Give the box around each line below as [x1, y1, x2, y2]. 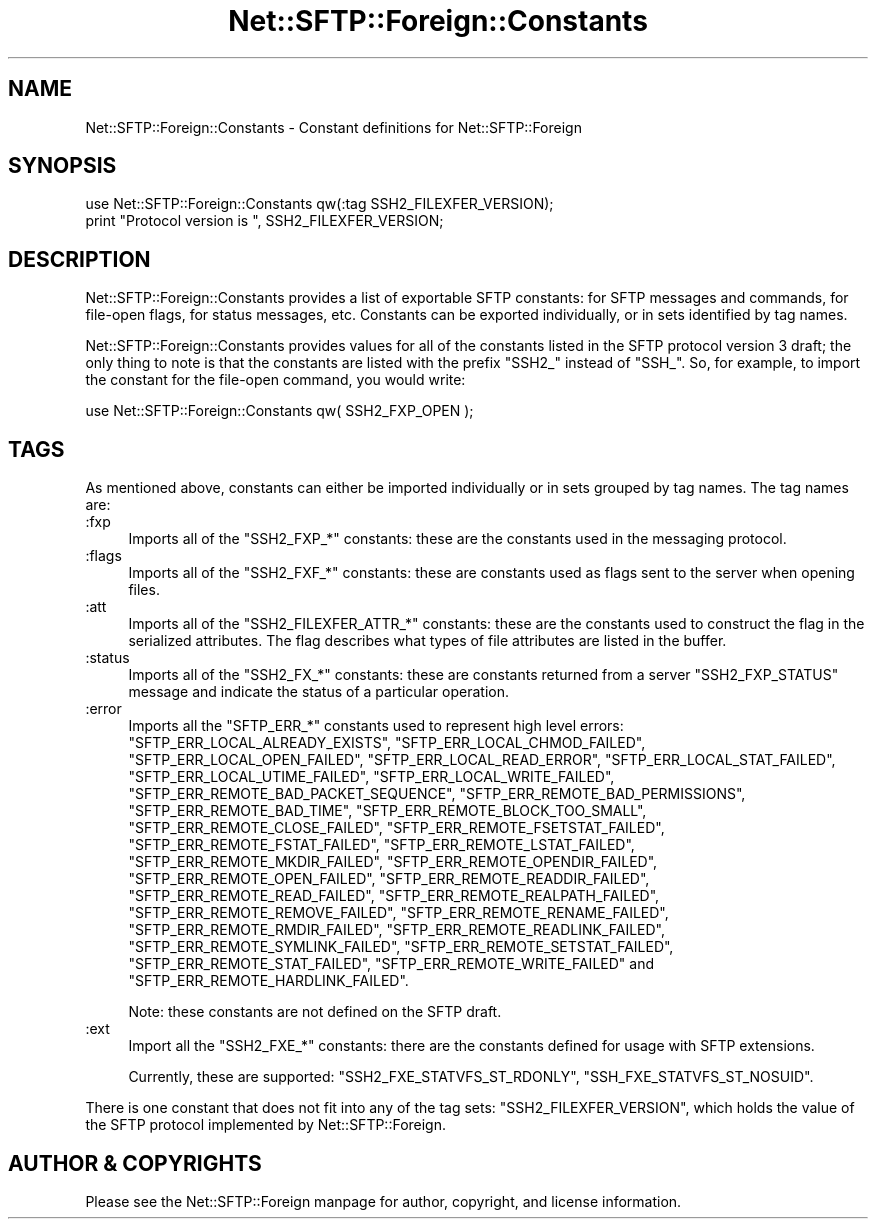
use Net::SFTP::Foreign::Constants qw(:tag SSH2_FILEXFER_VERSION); [85, 195, 554, 213]
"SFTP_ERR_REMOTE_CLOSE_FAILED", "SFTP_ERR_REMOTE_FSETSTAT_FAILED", [128, 819, 665, 837]
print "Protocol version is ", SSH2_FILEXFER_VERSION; [85, 212, 444, 230]
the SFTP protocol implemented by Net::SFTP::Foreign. [85, 1116, 447, 1134]
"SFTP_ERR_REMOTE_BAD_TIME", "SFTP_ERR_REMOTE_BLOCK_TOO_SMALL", [128, 802, 647, 820]
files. [128, 581, 160, 599]
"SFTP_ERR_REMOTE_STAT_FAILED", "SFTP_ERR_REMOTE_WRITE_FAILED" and [128, 955, 654, 973]
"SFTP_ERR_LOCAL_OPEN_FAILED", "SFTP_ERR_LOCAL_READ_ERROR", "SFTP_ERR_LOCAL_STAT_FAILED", [128, 751, 836, 769]
